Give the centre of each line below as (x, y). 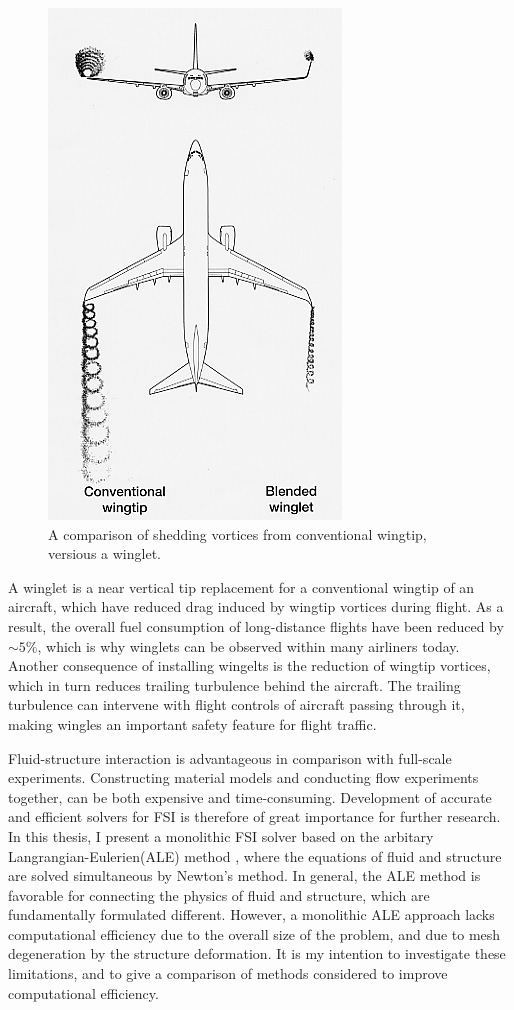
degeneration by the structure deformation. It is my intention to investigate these (257, 953)
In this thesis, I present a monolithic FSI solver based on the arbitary (221, 835)
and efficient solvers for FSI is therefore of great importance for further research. (254, 816)
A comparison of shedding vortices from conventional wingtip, (237, 533)
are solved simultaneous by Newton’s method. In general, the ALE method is (244, 875)
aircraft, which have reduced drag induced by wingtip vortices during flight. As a (256, 606)
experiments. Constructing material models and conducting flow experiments (243, 777)
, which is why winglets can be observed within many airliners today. (248, 645)
